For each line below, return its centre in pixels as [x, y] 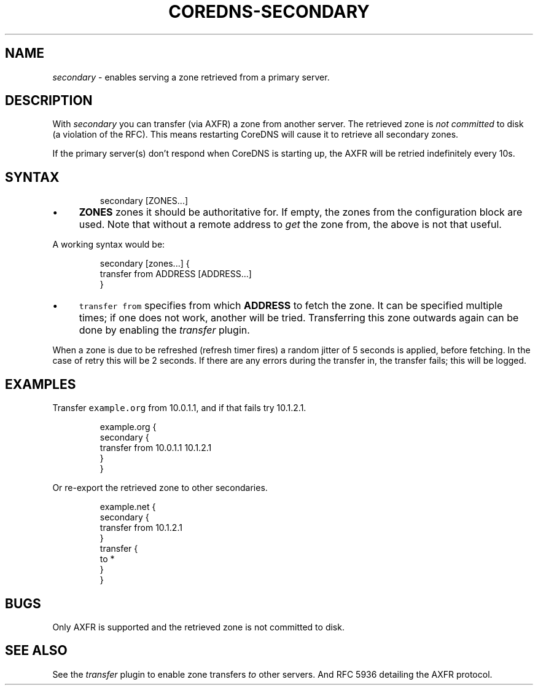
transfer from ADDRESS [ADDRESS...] [176, 274]
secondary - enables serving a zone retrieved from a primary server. [191, 77]
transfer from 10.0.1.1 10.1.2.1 [156, 448]
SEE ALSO [36, 651]
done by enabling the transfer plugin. [164, 330]
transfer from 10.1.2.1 [141, 528]
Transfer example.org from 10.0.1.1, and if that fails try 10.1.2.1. [179, 408]
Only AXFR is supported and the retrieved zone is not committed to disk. [198, 627]
